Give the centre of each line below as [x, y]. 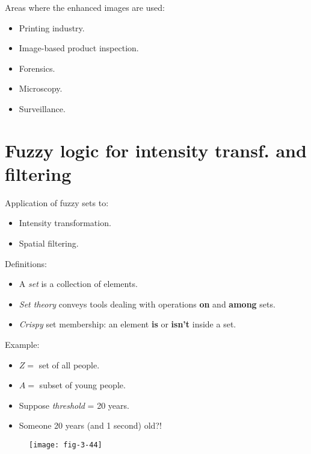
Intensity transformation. [65, 223]
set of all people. [69, 364]
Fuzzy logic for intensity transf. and [156, 150]
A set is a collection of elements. [78, 284]
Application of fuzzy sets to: [57, 202]
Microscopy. [41, 88]
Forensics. [37, 68]
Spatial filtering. [49, 243]
